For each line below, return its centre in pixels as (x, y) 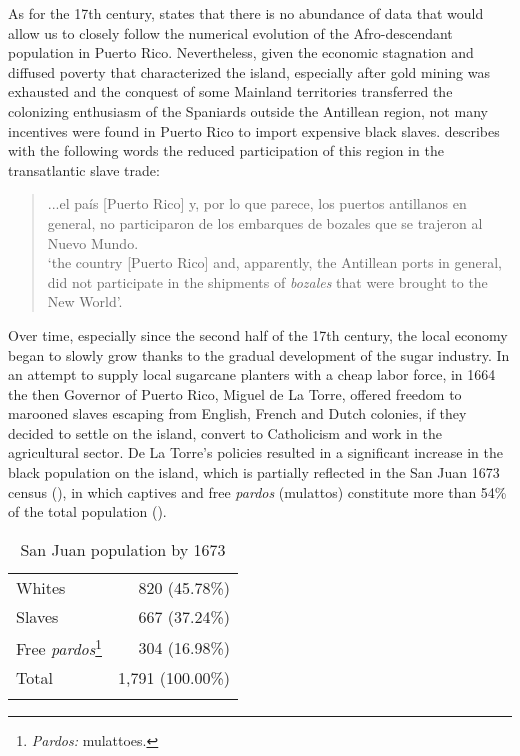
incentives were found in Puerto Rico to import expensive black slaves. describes (254, 130)
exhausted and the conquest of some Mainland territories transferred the (230, 91)
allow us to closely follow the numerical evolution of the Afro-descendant (230, 32)
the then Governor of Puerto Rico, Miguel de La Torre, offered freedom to (235, 393)
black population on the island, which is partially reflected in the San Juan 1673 (254, 472)
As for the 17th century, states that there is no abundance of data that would (246, 13)
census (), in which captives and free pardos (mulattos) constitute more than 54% (257, 491)
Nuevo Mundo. (93, 242)
